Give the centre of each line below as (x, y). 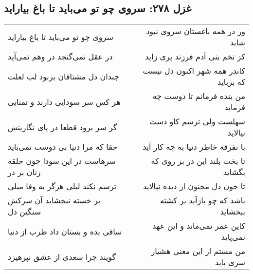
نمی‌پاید (233, 237)
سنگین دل (25, 212)
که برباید (231, 82)
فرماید (235, 107)
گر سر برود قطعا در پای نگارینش (63, 127)
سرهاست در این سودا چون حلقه (62, 161)
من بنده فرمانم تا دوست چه (199, 96)
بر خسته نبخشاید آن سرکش (54, 200)
